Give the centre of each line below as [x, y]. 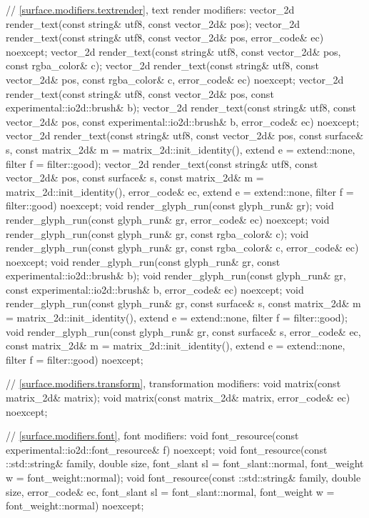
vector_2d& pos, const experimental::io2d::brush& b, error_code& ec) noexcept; [182, 121]
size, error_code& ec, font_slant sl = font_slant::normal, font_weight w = [170, 491]
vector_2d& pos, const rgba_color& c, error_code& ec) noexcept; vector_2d [175, 79]
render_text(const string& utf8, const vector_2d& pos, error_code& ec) [165, 38]
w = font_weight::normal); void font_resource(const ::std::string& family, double [183, 477]
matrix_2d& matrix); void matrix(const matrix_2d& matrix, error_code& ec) [178, 398]
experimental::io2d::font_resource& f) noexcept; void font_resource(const [167, 449]
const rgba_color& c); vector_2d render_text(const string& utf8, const [162, 65]
